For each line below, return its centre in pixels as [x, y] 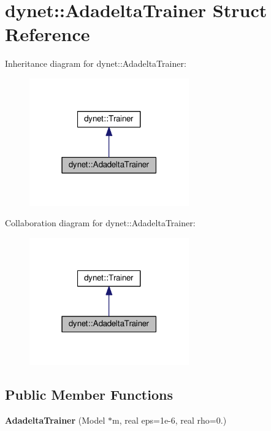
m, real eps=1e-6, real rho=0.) [170, 420]
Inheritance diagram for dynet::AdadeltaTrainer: [96, 63]
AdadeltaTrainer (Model [55, 420]
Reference [48, 34]
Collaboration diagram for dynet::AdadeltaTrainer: [100, 223]
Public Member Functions [89, 395]
